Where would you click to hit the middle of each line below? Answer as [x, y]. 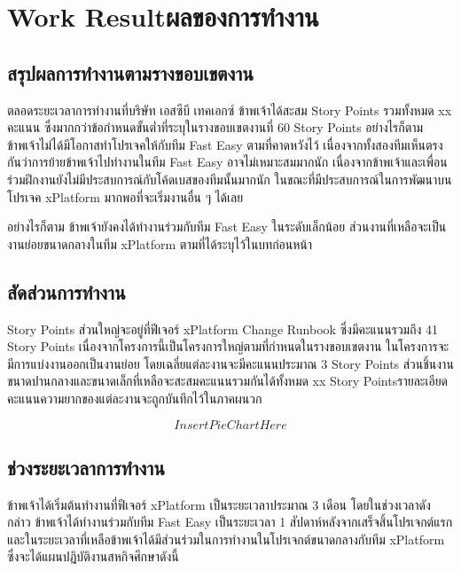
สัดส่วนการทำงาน [66, 291]
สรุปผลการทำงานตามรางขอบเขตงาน [130, 72]
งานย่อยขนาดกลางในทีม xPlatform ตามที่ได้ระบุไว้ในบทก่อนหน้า [160, 243]
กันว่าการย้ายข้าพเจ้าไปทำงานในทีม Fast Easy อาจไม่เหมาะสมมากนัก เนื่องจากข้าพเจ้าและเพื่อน [227, 162]
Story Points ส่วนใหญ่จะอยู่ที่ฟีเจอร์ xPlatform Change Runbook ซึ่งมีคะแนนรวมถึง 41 [223, 329]
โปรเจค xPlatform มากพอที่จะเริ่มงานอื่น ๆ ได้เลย [125, 196]
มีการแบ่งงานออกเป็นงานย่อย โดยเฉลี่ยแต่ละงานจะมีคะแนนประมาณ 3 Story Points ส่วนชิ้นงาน [230, 363]
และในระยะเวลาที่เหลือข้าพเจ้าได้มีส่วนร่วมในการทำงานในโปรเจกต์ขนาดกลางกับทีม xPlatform [226, 539]
